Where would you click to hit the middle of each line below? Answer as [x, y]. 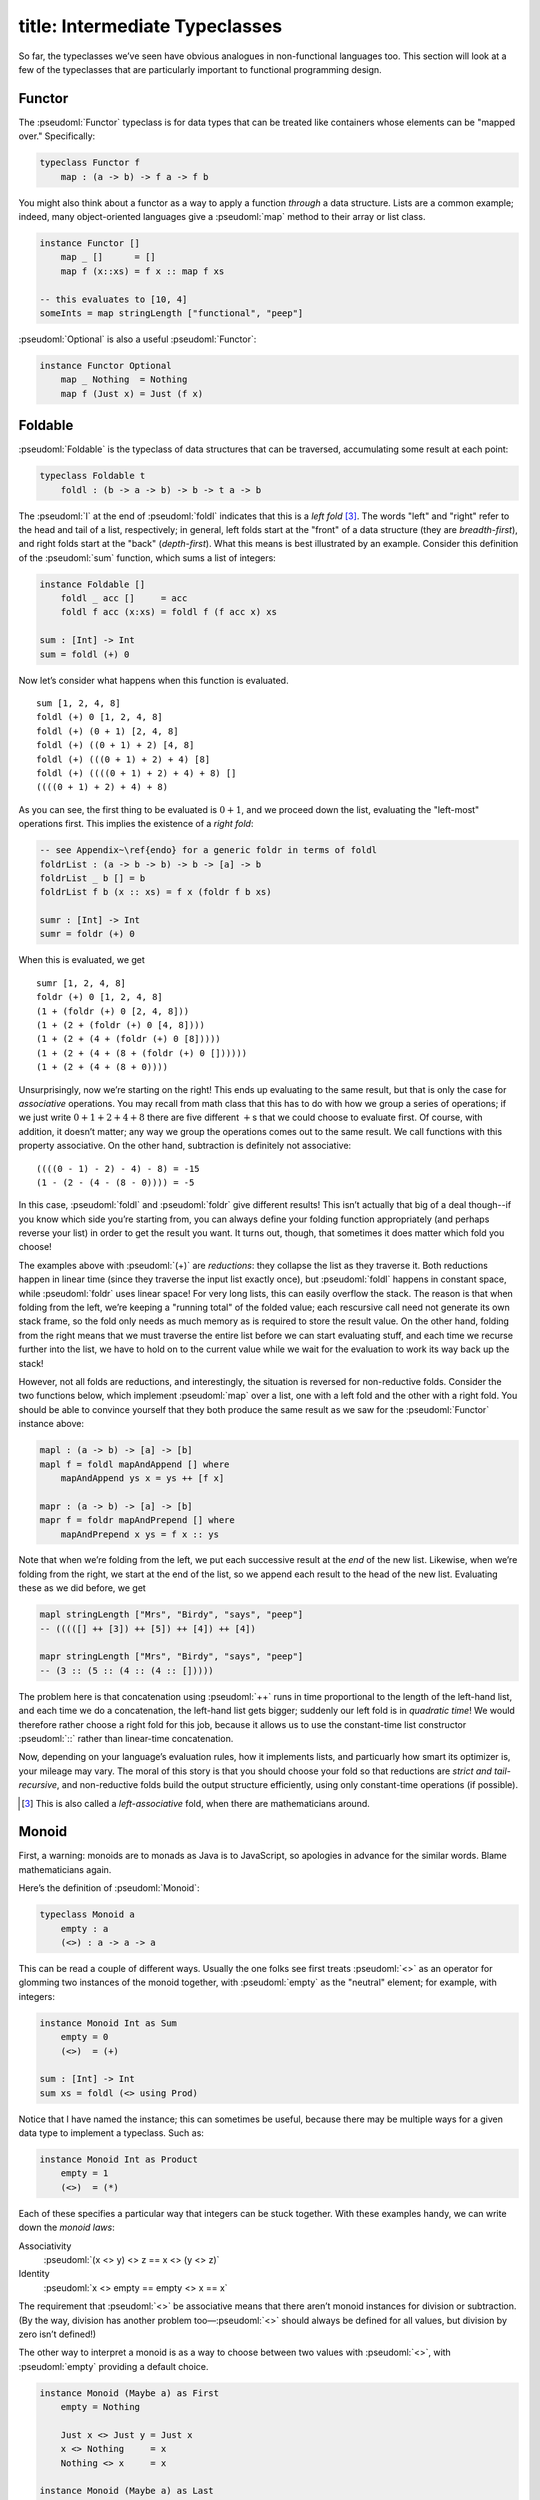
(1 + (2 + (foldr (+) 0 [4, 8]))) [120, 1025]
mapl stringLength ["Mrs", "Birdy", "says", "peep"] [171, 1614]
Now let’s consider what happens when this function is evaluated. [153, 680]
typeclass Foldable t [92, 476]
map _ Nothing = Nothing [124, 379]
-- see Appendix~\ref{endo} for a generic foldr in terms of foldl [208, 850]
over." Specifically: [57, 136]
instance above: [51, 1424]
